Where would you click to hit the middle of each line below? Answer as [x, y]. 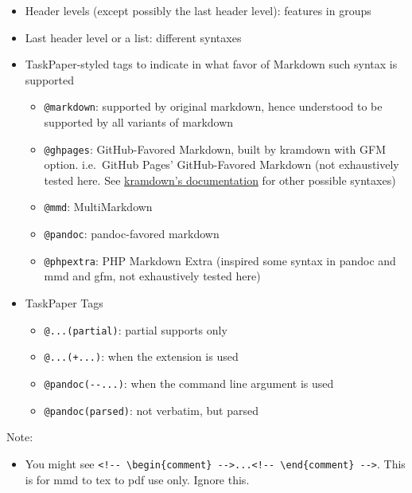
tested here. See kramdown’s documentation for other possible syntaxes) [220, 180]
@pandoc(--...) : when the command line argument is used [189, 383]
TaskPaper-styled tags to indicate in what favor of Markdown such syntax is [211, 64]
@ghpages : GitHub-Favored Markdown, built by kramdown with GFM [215, 149]
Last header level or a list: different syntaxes [133, 37]
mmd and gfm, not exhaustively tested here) [152, 276]
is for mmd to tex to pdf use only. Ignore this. [137, 479]
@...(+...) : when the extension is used [141, 356]
